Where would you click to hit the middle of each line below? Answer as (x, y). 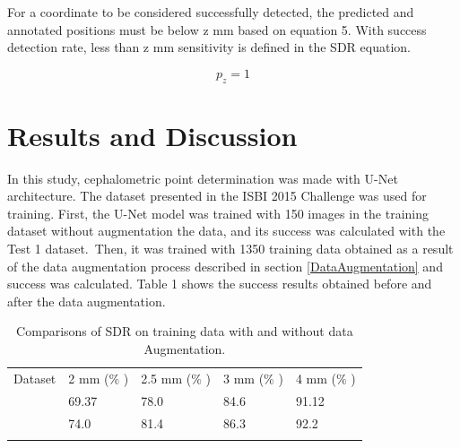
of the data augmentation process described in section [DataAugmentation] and (225, 266)
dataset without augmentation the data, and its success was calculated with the (226, 231)
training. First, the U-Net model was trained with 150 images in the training (218, 213)
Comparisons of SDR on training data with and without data (185, 331)
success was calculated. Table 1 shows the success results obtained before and (220, 284)
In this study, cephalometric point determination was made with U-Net (203, 178)
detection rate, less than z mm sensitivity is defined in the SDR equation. (209, 47)
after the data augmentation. (87, 301)
